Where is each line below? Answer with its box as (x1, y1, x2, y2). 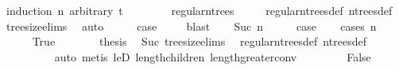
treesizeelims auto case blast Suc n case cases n (6, 17, 377, 34)
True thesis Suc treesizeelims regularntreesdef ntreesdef (32, 33, 366, 50)
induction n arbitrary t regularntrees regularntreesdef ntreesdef (6, 2, 393, 18)
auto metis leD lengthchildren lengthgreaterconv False (54, 48, 371, 64)
